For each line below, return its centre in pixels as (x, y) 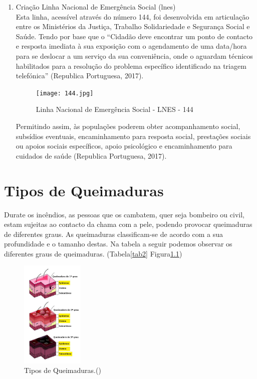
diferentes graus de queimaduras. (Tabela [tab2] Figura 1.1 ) (93, 253)
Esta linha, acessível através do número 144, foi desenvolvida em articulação (133, 16)
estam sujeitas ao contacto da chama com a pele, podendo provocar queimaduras (128, 224)
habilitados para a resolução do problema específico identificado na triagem (131, 66)
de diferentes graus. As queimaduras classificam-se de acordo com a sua (114, 234)
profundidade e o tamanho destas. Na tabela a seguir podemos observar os (118, 244)
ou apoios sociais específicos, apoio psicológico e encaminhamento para (124, 146)
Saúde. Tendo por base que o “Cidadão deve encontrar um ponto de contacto (134, 36)
